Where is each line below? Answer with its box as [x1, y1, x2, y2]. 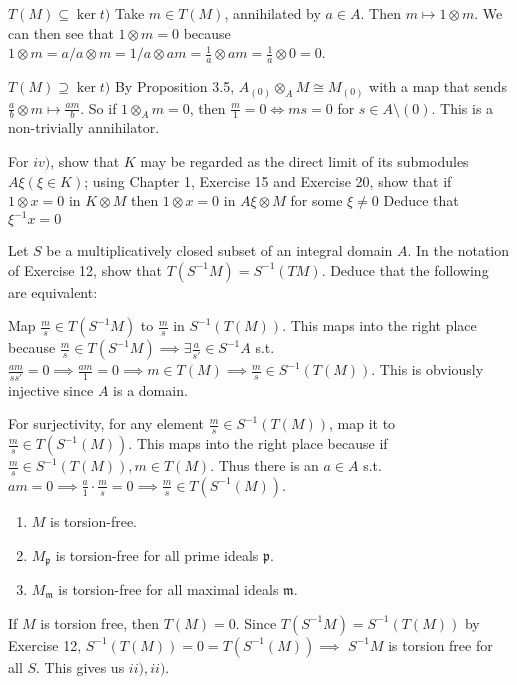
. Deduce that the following [321, 259, 489, 280]
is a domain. [113, 379, 188, 400]
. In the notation [407, 240, 510, 261]
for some [290, 190, 343, 211]
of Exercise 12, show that [8, 259, 162, 280]
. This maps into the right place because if [128, 433, 388, 454]
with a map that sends [369, 76, 507, 97]
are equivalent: [8, 281, 98, 302]
